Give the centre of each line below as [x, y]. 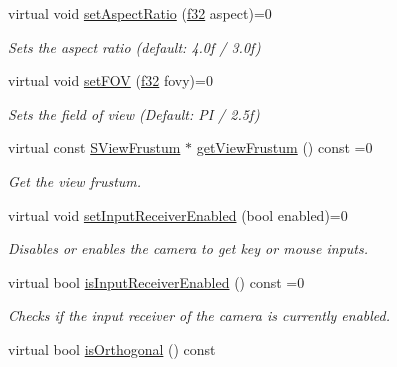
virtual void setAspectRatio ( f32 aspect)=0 [140, 13]
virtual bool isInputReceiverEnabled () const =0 [156, 281]
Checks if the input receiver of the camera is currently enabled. [199, 315]
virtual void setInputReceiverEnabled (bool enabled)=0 [178, 214]
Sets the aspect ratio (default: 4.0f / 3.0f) [134, 46]
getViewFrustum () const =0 [284, 147]
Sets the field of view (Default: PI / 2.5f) [134, 113]
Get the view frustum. [75, 180]
